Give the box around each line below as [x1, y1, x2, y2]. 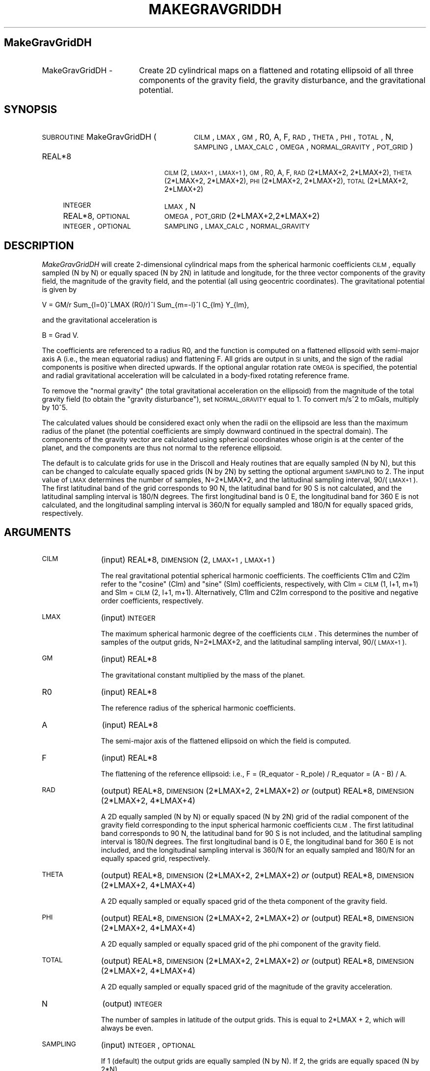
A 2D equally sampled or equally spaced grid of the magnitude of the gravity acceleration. [101, 982, 392, 991]
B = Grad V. [42, 331, 79, 340]
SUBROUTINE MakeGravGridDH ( [42, 132, 157, 142]
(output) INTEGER [102, 999, 162, 1009]
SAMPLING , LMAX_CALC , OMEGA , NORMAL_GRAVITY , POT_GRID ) [193, 142, 413, 152]
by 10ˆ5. [42, 403, 68, 412]
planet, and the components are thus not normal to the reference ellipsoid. [42, 444, 282, 452]
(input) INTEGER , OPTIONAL [101, 1040, 196, 1050]
